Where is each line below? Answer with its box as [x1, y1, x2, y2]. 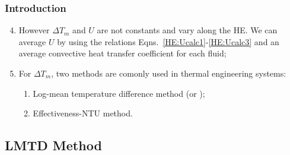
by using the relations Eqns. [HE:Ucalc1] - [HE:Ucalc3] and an [57, 35, 279, 48]
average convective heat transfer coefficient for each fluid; [18, 47, 227, 59]
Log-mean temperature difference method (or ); [33, 87, 205, 99]
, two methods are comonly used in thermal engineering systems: [51, 67, 286, 79]
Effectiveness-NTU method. [33, 107, 133, 119]
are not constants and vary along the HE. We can [97, 24, 278, 36]
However [18, 24, 50, 36]
